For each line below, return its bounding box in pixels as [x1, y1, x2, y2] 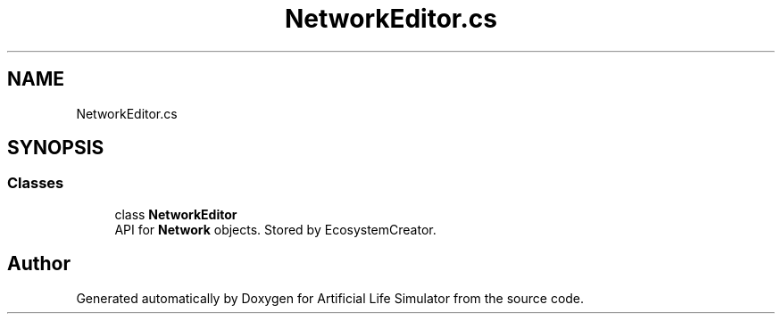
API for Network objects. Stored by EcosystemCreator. [114, 221, 437, 237]
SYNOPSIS [7, 136, 104, 160]
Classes [7, 174, 64, 193]
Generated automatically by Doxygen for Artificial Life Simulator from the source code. [76, 290, 585, 306]
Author [7, 252, 71, 276]
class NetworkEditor [114, 206, 237, 222]
